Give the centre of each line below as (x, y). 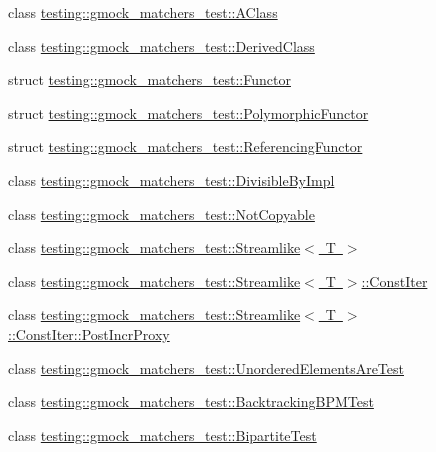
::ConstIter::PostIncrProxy (89, 333)
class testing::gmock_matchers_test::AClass (143, 12)
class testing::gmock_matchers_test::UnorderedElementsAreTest (206, 367)
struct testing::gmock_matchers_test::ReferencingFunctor (185, 146)
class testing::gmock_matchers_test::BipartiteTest (162, 434)
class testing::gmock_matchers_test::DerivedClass (161, 45)
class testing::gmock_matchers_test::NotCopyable (161, 213)
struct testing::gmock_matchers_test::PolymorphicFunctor (188, 112)
